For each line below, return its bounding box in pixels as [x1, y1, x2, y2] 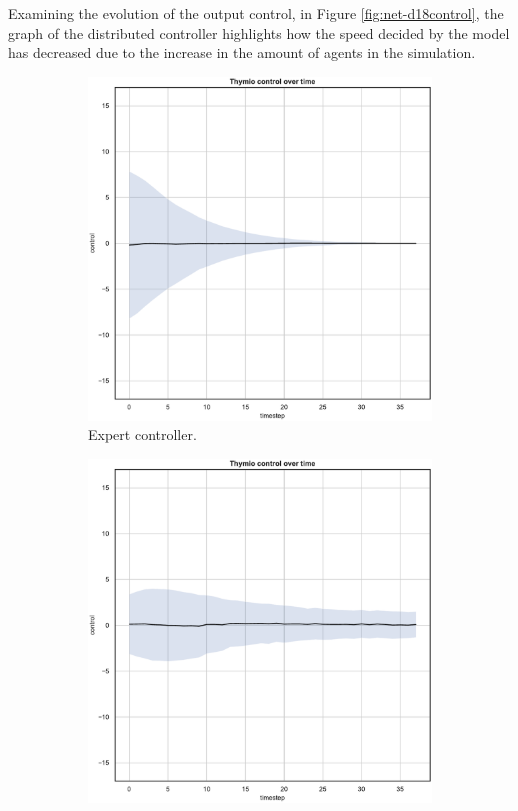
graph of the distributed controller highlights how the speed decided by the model [8, 22, 510, 43]
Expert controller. [88, 424, 197, 445]
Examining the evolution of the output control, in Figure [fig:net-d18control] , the [8, 3, 504, 23]
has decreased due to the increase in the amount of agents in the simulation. [8, 42, 476, 63]
